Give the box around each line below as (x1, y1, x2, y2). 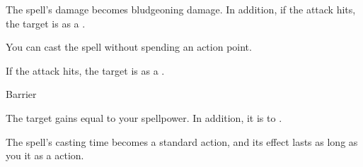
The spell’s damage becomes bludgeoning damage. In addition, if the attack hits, (6, 2, 356, 16)
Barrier (6, 87, 37, 101)
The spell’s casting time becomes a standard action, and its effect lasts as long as (6, 134, 358, 149)
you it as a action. (6, 148, 84, 163)
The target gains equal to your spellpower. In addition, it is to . (6, 110, 282, 125)
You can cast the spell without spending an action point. (6, 39, 252, 54)
